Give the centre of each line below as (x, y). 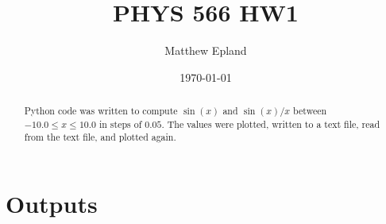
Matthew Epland (206, 50)
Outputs (52, 204)
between (310, 111)
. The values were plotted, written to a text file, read (271, 124)
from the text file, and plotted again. (100, 137)
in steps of (120, 124)
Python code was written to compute (101, 111)
